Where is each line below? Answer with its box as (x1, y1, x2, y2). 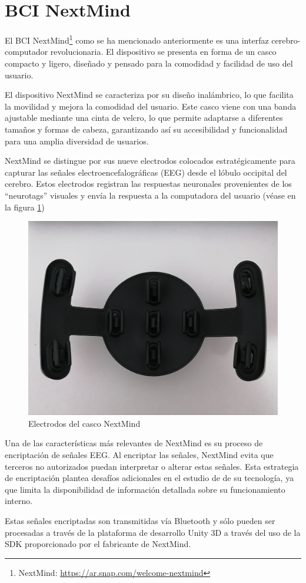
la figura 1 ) (5, 200, 45, 213)
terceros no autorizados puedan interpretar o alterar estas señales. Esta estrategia (5, 460, 299, 472)
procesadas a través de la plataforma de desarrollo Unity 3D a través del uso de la (5, 526, 301, 538)
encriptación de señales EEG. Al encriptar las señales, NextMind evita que (5, 449, 274, 461)
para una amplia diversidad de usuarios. (5, 134, 149, 147)
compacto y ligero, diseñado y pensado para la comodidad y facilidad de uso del (5, 57, 293, 69)
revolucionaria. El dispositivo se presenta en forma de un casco (50, 45, 277, 58)
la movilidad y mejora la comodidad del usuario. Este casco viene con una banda (5, 100, 297, 112)
